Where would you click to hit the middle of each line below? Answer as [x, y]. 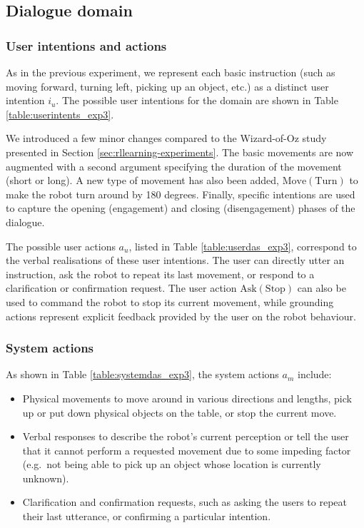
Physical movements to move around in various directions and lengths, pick [187, 398]
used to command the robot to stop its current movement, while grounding [170, 301]
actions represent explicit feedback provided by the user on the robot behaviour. [181, 316]
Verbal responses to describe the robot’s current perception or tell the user [186, 436]
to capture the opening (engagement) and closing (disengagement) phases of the [181, 208]
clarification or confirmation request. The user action [121, 288]
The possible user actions [61, 246]
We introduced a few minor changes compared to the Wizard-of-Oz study [166, 138]
